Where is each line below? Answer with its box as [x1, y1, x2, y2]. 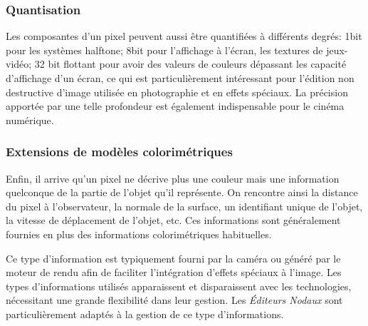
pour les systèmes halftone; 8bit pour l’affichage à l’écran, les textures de [6, 42, 323, 57]
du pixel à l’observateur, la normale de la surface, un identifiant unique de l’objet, [6, 198, 363, 213]
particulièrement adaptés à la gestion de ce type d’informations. [6, 306, 284, 321]
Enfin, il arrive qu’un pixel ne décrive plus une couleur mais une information [6, 170, 340, 185]
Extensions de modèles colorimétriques [6, 143, 233, 161]
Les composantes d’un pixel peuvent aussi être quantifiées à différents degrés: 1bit [6, 29, 362, 44]
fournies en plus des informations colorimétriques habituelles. [6, 226, 272, 241]
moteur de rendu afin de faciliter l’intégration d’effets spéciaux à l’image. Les [6, 265, 342, 280]
